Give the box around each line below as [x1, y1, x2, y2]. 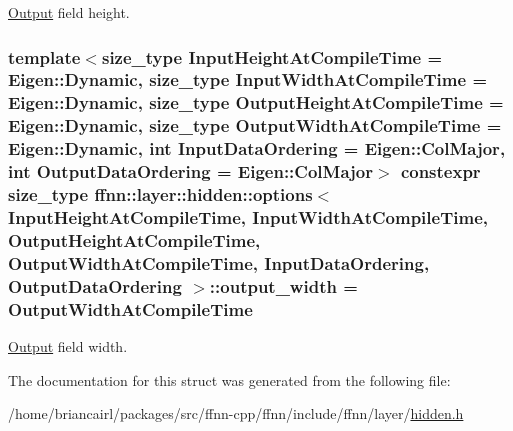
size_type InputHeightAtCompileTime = [101, 44, 443, 69]
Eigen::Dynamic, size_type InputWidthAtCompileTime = [8, 67, 488, 92]
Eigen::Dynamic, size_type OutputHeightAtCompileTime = [8, 90, 504, 115]
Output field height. [8, 2, 130, 22]
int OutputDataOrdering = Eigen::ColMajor [8, 159, 373, 184]
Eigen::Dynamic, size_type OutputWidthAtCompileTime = [8, 113, 502, 138]
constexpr [400, 159, 481, 184]
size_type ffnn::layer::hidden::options [8, 182, 313, 207]
